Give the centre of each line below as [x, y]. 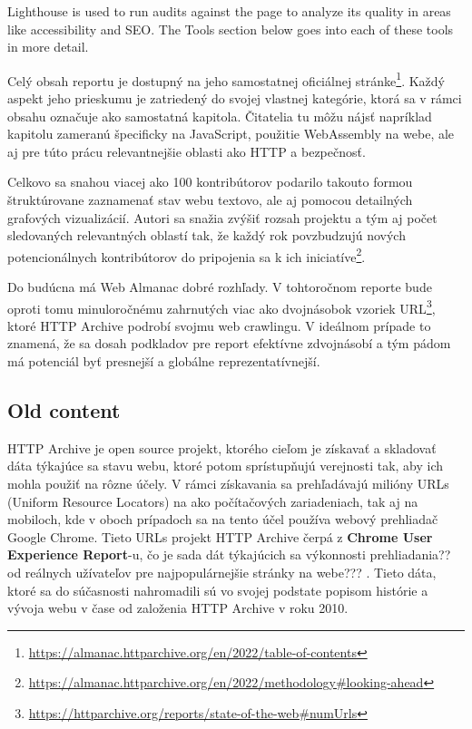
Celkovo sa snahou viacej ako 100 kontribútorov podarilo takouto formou [210, 182]
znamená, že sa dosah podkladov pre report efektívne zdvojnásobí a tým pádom [229, 343]
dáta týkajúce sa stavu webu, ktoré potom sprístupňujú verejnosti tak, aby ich [226, 466]
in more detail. [48, 47]
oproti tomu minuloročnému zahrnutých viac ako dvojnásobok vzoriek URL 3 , [221, 306]
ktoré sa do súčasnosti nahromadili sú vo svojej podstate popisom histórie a [218, 590]
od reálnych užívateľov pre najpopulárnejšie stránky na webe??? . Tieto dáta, [222, 573]
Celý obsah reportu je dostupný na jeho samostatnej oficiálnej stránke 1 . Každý [226, 79]
